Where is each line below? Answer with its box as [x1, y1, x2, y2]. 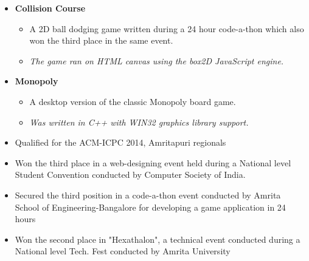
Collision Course [15, 2, 86, 14]
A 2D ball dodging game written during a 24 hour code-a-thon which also [29, 22, 304, 35]
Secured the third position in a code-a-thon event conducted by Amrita [15, 188, 281, 201]
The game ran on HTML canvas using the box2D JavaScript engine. [29, 54, 284, 67]
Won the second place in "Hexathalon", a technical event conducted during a [15, 232, 300, 245]
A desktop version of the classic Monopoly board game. [29, 95, 236, 107]
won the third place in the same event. [29, 34, 173, 47]
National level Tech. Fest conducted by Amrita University [15, 245, 231, 257]
